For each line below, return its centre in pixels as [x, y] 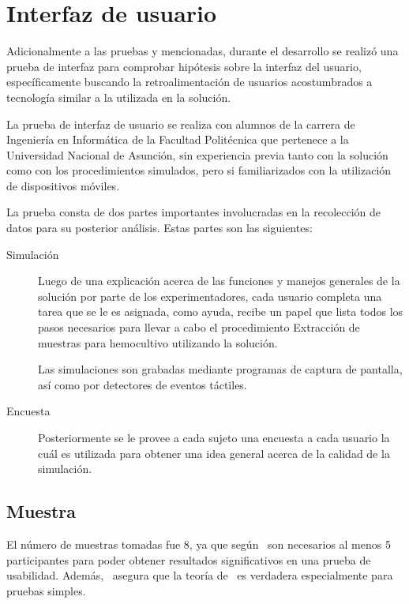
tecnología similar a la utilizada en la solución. [119, 97]
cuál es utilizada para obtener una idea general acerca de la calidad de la [214, 453]
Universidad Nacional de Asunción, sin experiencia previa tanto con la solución [197, 154]
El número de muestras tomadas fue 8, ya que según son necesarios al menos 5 [199, 544]
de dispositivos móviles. [63, 185]
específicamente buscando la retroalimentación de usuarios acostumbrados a [189, 82]
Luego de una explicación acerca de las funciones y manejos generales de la [219, 281]
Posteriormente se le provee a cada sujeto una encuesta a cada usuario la [214, 437]
